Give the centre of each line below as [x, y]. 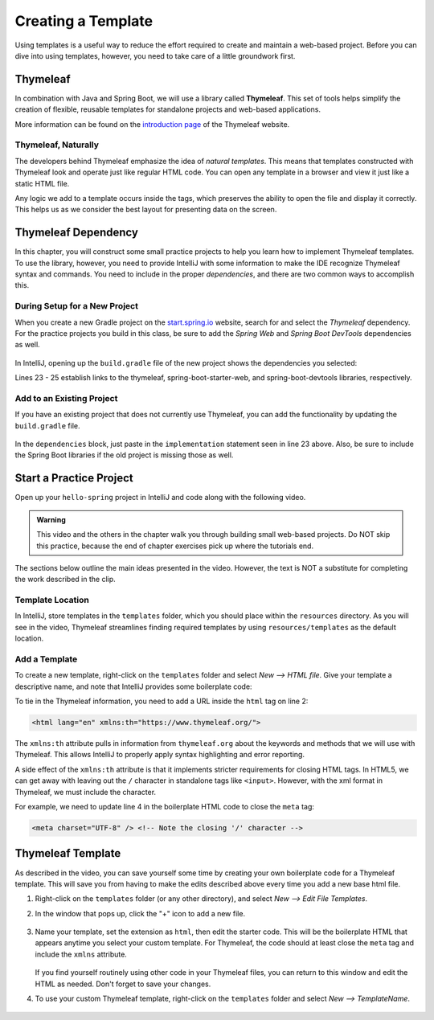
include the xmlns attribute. [81, 954]
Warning [51, 519]
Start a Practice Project [74, 478]
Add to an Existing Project [66, 398]
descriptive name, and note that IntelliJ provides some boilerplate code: [133, 686]
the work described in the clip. [65, 580]
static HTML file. [42, 183]
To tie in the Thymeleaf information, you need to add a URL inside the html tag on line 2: [162, 701]
